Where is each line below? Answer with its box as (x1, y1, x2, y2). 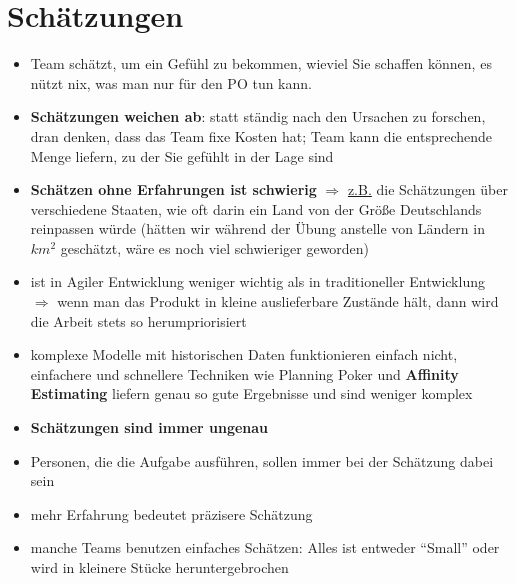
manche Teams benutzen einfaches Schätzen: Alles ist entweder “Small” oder (30, 537, 500, 558)
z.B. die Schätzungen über (347, 179, 508, 200)
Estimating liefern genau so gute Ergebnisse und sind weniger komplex (30, 383, 473, 404)
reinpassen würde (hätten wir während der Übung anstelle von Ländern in (30, 218, 485, 239)
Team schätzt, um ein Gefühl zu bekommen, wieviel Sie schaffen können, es (30, 53, 492, 74)
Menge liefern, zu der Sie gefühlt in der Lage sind (30, 145, 334, 166)
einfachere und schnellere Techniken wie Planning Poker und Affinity (30, 363, 459, 384)
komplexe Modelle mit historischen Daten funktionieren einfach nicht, (30, 344, 458, 365)
